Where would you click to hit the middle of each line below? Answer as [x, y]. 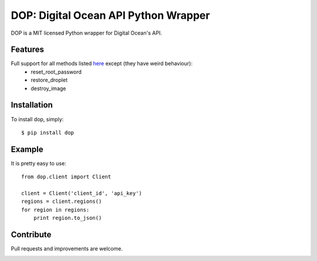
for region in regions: [55, 210]
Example [27, 149]
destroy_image [48, 88]
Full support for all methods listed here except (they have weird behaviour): [102, 63]
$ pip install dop [48, 133]
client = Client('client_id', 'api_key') [82, 193]
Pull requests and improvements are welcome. [67, 249]
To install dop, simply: [37, 119]
